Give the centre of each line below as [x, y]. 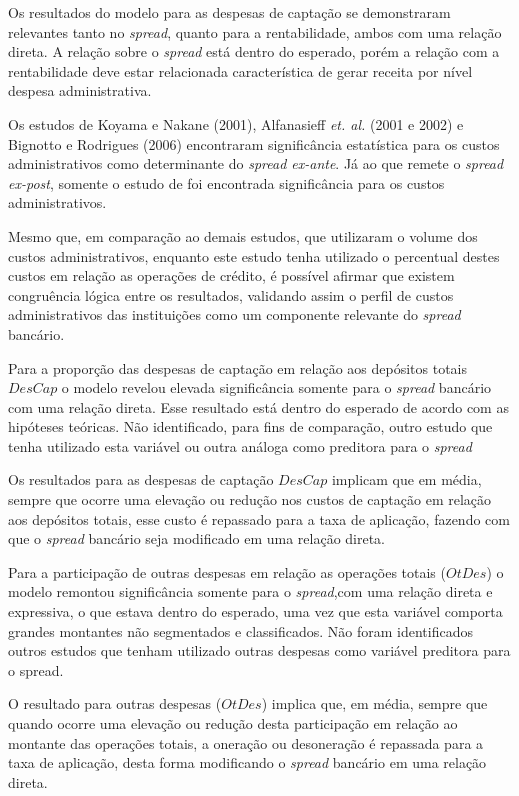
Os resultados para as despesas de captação [141, 479]
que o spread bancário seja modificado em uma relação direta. [197, 538]
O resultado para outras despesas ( [115, 703]
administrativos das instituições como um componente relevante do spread [234, 314]
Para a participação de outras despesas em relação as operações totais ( [227, 571]
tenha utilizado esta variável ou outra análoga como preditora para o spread [240, 445]
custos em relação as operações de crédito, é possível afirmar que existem [231, 275]
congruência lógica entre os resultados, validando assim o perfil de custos [231, 294]
